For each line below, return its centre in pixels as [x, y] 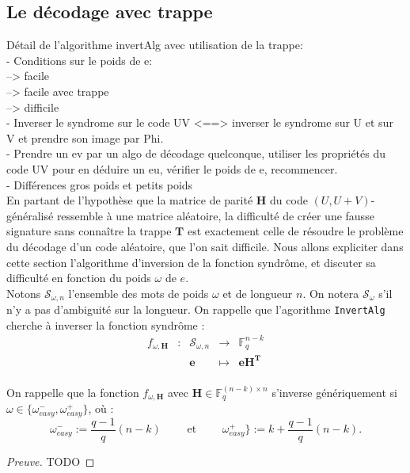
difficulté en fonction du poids [79, 278]
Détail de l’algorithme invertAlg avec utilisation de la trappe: [155, 45]
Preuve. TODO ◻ [51, 461]
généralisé [30, 215]
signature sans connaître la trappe [89, 231]
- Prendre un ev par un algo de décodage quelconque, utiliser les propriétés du [196, 153]
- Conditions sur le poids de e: [80, 60]
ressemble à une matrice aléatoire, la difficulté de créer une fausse [215, 215]
